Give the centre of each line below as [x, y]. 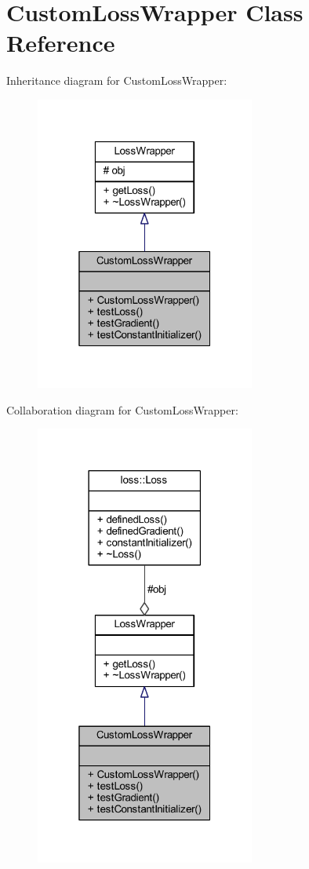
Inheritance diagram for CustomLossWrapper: [117, 80]
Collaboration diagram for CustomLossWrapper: [122, 409]
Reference [61, 43]
